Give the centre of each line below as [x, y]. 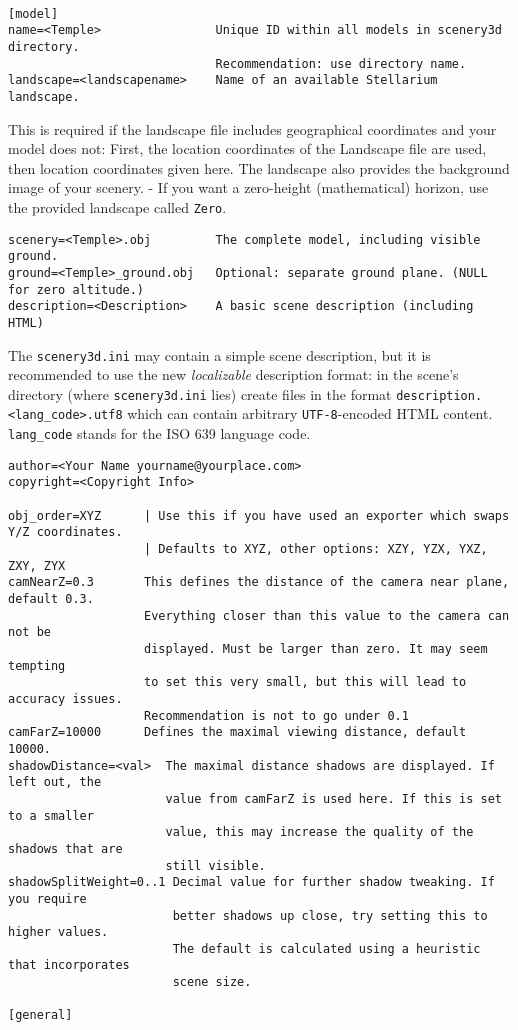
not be [29, 632]
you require [47, 898]
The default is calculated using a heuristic [326, 948]
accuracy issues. [65, 698]
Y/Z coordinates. [65, 532]
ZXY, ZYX [37, 565]
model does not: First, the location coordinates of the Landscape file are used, [247, 148]
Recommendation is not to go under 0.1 [276, 715]
